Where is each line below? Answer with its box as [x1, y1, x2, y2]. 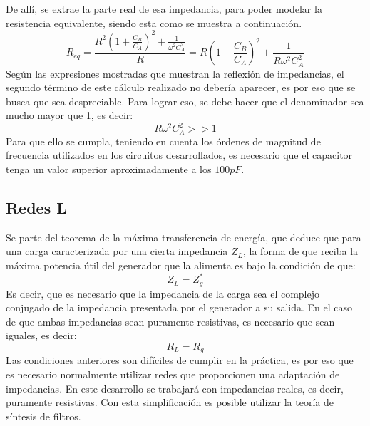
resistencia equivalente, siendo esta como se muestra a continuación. [6, 15, 302, 30]
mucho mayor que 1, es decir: [6, 108, 133, 123]
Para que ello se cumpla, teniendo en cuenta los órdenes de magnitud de [6, 133, 321, 148]
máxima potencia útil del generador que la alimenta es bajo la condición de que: [6, 258, 356, 273]
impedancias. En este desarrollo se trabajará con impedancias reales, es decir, [6, 380, 344, 395]
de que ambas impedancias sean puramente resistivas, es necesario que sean [6, 313, 335, 328]
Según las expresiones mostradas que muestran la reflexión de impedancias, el [6, 66, 344, 80]
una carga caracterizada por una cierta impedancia [6, 244, 228, 259]
